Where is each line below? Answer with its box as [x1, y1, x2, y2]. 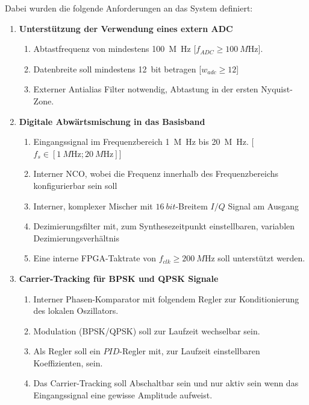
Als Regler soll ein [33, 345, 101, 357]
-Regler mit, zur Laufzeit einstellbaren [119, 345, 260, 357]
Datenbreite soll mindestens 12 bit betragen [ [33, 62, 202, 75]
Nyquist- [261, 83, 293, 95]
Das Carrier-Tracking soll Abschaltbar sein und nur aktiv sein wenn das [33, 377, 299, 389]
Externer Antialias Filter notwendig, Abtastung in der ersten [33, 83, 258, 95]
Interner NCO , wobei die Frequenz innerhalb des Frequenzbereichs [33, 167, 279, 180]
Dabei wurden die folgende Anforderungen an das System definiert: [5, 2, 253, 14]
